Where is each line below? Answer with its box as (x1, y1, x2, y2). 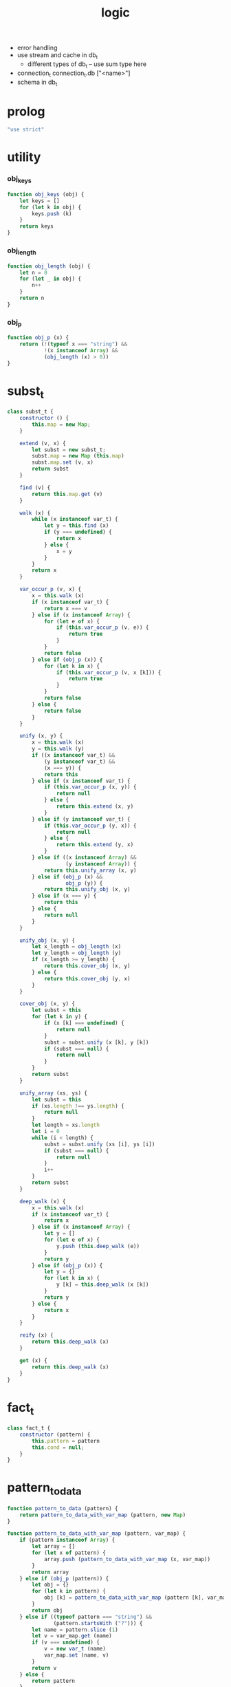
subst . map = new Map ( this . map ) (32, 453, 125, 460)
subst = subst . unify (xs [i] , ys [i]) (43, 1141, 155, 1148)
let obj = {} (32, 1581, 69, 1589)
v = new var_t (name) (43, 1646, 107, 1653)
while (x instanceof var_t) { (32, 516, 118, 523)
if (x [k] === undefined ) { (43, 1020, 125, 1027)
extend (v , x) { (19, 440, 67, 447)
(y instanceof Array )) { (65, 860, 137, 868)
